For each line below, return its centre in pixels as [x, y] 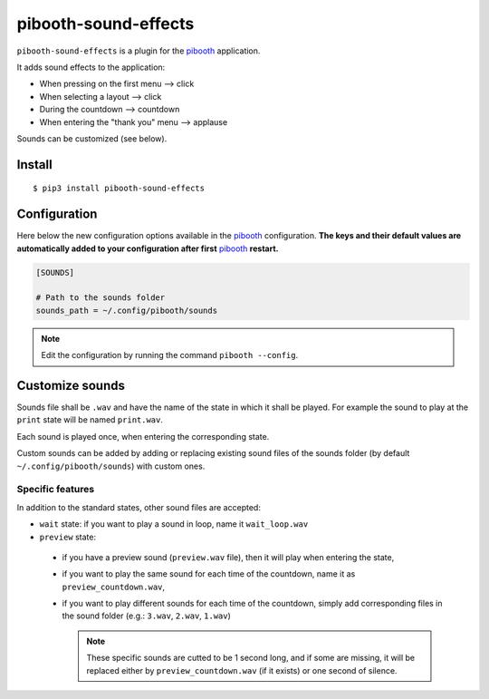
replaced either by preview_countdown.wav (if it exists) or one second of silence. [242, 670]
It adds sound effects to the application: [91, 67]
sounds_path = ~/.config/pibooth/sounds [126, 310]
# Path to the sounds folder [101, 298]
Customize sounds [71, 385]
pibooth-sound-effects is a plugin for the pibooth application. [139, 51]
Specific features [56, 490]
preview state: [68, 537]
